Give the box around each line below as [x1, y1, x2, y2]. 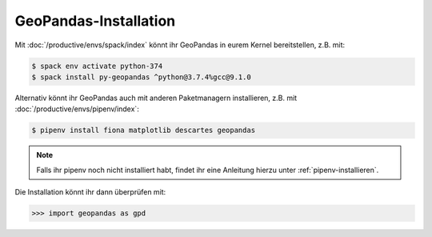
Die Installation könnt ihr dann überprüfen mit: [14, 187, 166, 197]
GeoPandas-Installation [14, 12, 176, 30]
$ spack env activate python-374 [31, 61, 163, 70]
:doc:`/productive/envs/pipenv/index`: [14, 104, 139, 114]
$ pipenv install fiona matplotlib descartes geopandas [31, 126, 256, 135]
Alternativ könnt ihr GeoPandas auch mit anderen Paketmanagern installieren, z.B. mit [14, 93, 298, 102]
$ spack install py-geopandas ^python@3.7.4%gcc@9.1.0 [31, 72, 251, 82]
